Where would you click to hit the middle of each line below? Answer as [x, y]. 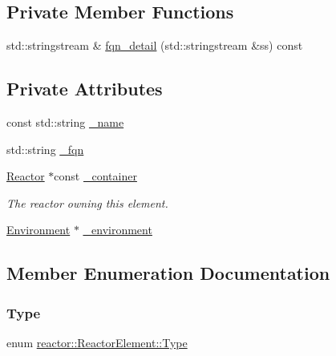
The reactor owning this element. [87, 202]
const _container [95, 176]
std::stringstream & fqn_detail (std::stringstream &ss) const [155, 45]
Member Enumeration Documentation [168, 273]
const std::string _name [65, 122]
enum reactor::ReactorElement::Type [97, 342]
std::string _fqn [45, 149]
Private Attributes [85, 89]
